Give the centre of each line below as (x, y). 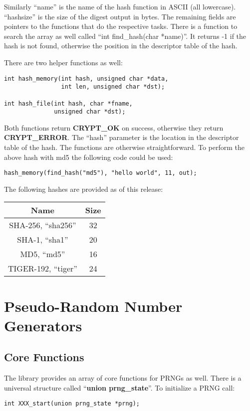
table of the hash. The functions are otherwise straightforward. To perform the (125, 147)
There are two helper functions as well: (63, 62)
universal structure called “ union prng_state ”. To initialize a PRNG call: (120, 387)
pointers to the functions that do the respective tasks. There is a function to (121, 26)
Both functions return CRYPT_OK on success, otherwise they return (114, 127)
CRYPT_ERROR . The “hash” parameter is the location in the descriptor (122, 137)
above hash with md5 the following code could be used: (89, 157)
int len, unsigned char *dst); (113, 87)
